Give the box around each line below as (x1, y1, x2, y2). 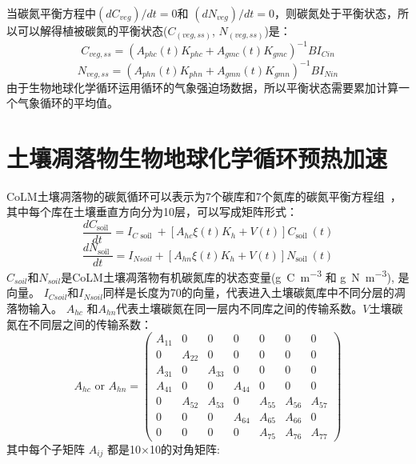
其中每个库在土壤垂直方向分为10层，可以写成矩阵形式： (6, 203, 298, 220)
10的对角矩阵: (149, 440, 220, 457)
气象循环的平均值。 (17, 94, 118, 111)
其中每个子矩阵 (6, 440, 85, 457)
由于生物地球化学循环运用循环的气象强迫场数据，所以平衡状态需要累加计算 (6, 78, 398, 95)
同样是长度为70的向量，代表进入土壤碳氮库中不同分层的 (102, 284, 394, 301)
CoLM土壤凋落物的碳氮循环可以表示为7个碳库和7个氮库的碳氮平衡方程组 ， (6, 187, 402, 204)
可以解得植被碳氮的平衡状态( (17, 22, 168, 38)
